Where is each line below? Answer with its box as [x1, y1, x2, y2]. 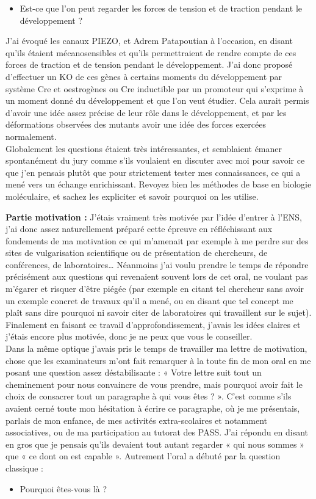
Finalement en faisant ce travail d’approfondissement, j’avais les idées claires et [5, 318, 301, 330]
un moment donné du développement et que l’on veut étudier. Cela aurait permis [5, 94, 309, 107]
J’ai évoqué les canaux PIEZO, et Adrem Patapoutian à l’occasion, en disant [5, 34, 293, 47]
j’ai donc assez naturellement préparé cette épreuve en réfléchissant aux [5, 222, 273, 235]
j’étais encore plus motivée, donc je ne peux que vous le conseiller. [5, 330, 253, 343]
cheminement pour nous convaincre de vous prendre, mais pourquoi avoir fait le [5, 377, 303, 390]
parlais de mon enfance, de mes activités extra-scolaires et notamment [5, 413, 267, 426]
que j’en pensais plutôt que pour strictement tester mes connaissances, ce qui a [5, 166, 301, 178]
